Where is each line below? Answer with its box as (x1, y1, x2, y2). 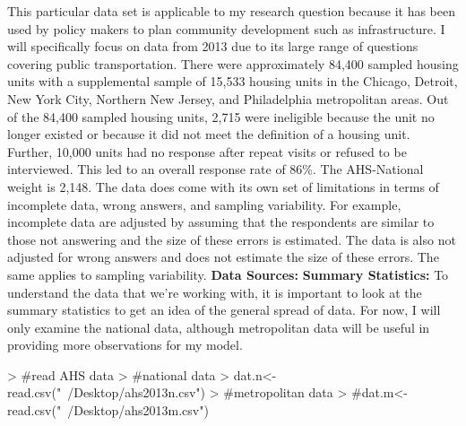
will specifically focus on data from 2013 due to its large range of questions (7, 37, 419, 56)
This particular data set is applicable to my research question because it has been (7, 2, 455, 20)
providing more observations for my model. (7, 335, 243, 354)
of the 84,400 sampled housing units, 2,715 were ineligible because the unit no (7, 107, 435, 126)
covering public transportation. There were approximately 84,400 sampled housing (7, 54, 459, 73)
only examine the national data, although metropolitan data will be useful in (7, 317, 430, 336)
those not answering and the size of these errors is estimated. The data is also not (7, 230, 456, 248)
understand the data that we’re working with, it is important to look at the (7, 283, 422, 301)
